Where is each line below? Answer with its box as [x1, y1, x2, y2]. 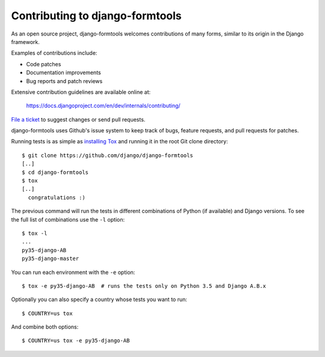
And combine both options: [11, 323, 79, 331]
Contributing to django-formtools [11, 9, 182, 22]
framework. [11, 38, 40, 45]
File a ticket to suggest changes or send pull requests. [11, 116, 146, 123]
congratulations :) [28, 194, 85, 201]
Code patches [26, 60, 61, 67]
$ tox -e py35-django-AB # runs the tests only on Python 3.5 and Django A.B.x [22, 282, 267, 289]
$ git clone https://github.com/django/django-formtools [22, 152, 194, 159]
